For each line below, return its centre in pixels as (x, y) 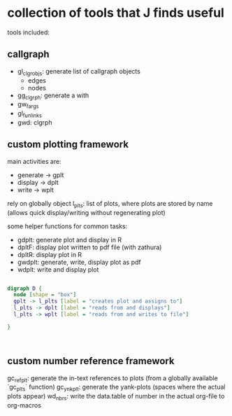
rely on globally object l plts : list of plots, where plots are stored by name (110, 204)
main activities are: (34, 161)
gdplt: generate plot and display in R (70, 240)
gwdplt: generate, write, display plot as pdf (79, 262)
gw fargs (28, 105)
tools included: (29, 32)
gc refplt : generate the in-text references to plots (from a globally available (113, 379)
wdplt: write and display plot (58, 269)
